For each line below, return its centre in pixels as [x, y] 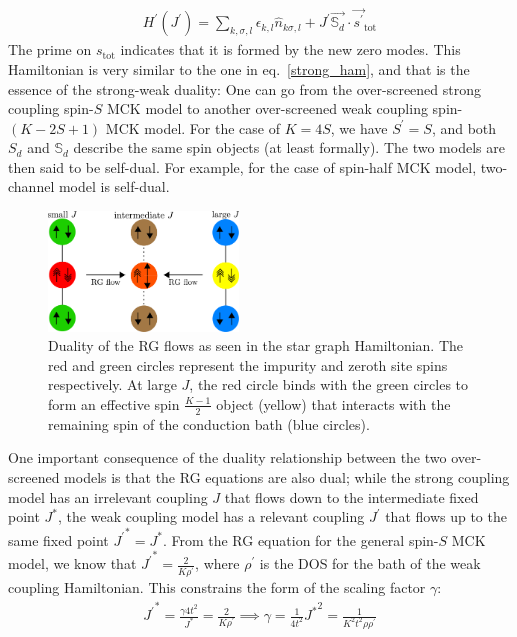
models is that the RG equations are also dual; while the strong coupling [287, 476]
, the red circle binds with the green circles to [329, 384]
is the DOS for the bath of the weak [370, 563]
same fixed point [58, 539]
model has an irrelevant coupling [108, 496]
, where [217, 563]
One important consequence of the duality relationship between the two [227, 457]
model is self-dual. [114, 186]
